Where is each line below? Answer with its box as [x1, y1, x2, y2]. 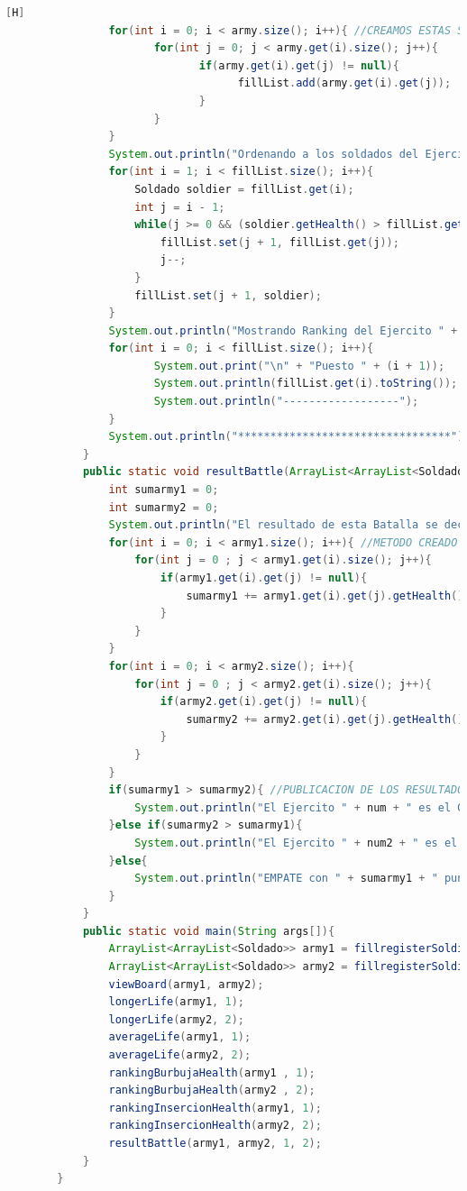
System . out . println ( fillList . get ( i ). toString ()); [153, 377, 458, 390]
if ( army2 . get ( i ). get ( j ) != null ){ [160, 695, 368, 709]
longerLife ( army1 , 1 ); [108, 995, 244, 1009]
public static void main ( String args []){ [82, 924, 335, 938]
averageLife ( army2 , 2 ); [108, 1049, 252, 1062]
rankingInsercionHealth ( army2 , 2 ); [108, 1119, 322, 1132]
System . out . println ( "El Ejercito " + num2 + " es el [134, 836, 458, 849]
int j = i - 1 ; [134, 200, 225, 214]
